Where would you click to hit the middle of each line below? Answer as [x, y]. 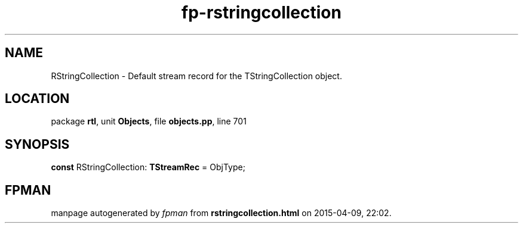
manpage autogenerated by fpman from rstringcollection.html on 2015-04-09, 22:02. [221, 213]
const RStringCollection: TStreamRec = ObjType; [148, 167]
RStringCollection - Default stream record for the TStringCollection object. [196, 76]
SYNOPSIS [37, 144]
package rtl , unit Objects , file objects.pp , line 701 [149, 121]
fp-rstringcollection [261, 13]
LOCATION [37, 99]
